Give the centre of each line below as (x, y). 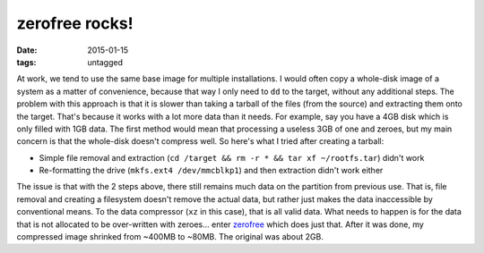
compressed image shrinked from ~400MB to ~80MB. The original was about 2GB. (170, 237)
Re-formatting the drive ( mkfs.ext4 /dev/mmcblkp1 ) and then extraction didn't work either (211, 171)
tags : (26, 62)
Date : (27, 50)
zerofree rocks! (75, 23)
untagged (105, 62)
